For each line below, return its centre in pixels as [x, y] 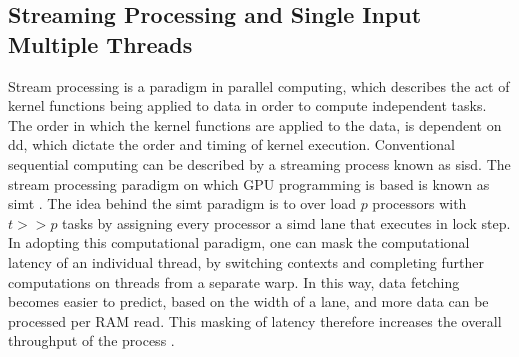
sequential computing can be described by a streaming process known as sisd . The [259, 163]
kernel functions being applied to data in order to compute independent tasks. [247, 105]
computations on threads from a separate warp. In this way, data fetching [234, 281]
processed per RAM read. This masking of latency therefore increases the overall [255, 320]
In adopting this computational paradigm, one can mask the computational [239, 242]
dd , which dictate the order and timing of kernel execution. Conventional [231, 144]
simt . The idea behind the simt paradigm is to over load [182, 203]
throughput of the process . [91, 340]
